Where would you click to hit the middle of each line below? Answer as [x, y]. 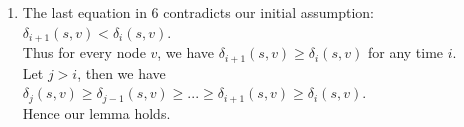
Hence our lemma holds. [96, 112]
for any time [405, 52]
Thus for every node [84, 52]
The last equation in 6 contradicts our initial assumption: [198, 12]
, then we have [121, 72]
